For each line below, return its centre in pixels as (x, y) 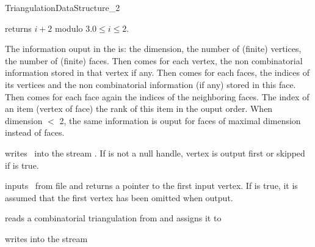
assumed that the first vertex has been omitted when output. (119, 197)
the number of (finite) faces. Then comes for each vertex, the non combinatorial (154, 60)
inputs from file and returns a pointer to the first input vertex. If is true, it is (151, 186)
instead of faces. (35, 132)
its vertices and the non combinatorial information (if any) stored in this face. (150, 84)
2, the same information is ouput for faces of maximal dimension (180, 120)
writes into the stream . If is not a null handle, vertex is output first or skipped (155, 153)
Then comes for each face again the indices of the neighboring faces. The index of (157, 96)
